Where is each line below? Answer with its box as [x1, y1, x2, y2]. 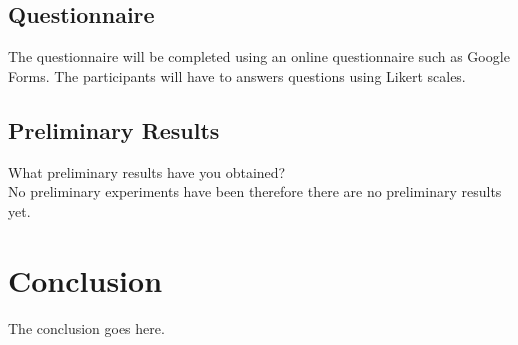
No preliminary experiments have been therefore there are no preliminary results [8, 181, 502, 202]
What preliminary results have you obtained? [8, 161, 286, 182]
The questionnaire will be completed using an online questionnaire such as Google [8, 46, 510, 67]
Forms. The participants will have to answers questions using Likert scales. [8, 65, 466, 86]
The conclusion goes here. [8, 317, 165, 338]
